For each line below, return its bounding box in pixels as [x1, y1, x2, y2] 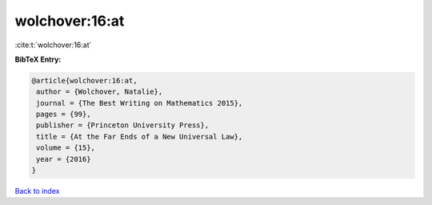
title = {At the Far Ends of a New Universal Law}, [36, 132, 243, 141]
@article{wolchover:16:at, [31, 76, 138, 85]
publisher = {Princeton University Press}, [36, 121, 210, 130]
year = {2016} [36, 155, 91, 163]
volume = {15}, [36, 143, 96, 152]
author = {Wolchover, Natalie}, [36, 87, 163, 96]
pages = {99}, [36, 110, 91, 119]
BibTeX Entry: [14, 54, 62, 64]
